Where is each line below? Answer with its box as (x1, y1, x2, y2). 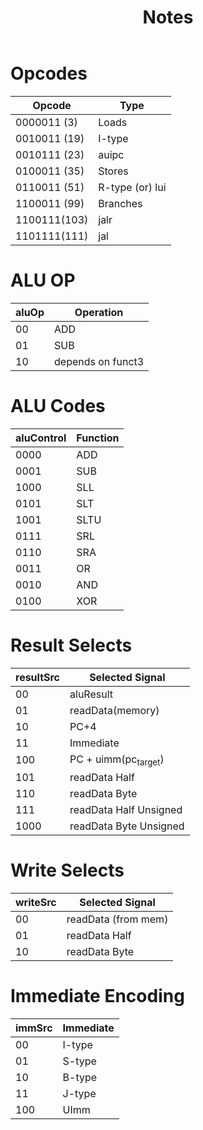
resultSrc (15, 670, 61, 684)
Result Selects (10, 634, 133, 656)
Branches (98, 196, 143, 210)
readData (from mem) (66, 912, 169, 926)
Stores (98, 164, 129, 178)
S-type (62, 1054, 97, 1068)
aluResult (69, 687, 113, 701)
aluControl (15, 431, 67, 445)
